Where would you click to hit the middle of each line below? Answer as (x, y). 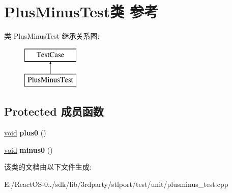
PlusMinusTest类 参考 (81, 11)
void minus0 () (28, 149)
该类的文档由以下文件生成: (48, 167)
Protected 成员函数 (54, 111)
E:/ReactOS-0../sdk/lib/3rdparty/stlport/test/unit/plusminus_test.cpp (116, 184)
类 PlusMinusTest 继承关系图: (52, 36)
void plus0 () (25, 133)
